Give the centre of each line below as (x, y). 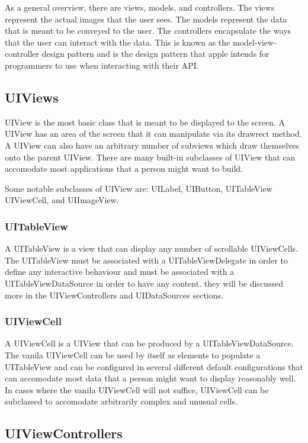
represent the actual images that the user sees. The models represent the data (146, 19)
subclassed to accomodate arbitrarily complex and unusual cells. (121, 401)
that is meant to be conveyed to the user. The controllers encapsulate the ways (148, 31)
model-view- (254, 42)
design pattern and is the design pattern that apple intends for (155, 54)
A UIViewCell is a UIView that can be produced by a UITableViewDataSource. (149, 343)
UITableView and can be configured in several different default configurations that (154, 366)
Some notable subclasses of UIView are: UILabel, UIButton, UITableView (139, 188)
